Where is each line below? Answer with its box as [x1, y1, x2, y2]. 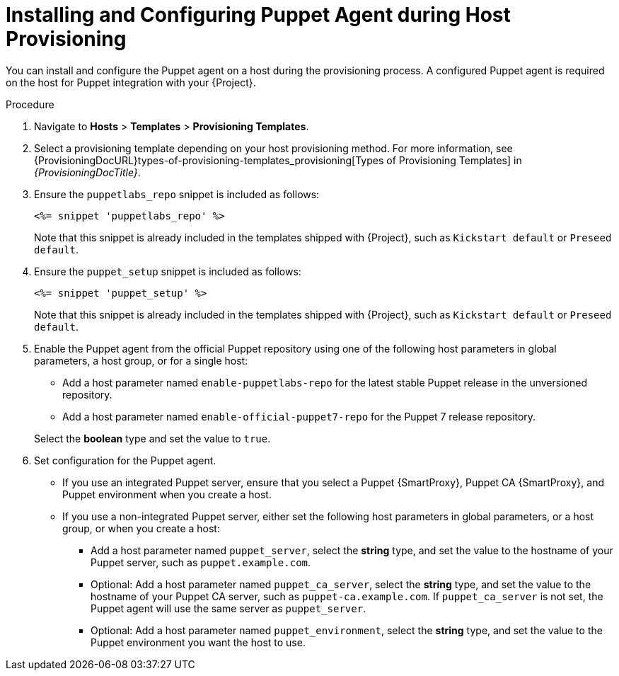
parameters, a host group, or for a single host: [34, 354, 248, 367]
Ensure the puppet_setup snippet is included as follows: [34, 265, 301, 277]
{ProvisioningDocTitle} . [34, 166, 141, 178]
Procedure [6, 98, 54, 110]
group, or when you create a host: [62, 522, 220, 534]
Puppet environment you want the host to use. [91, 636, 306, 648]
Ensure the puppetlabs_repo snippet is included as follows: [34, 188, 320, 200]
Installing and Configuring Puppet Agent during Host [6, 3, 511, 27]
